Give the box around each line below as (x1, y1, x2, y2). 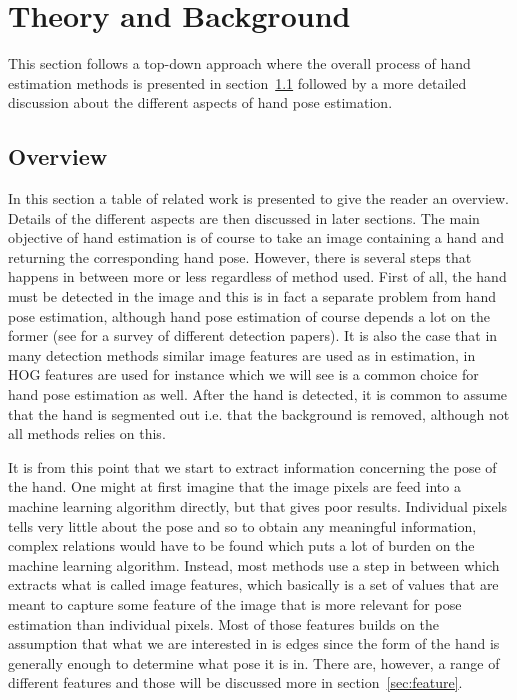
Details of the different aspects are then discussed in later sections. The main (8, 207, 480, 228)
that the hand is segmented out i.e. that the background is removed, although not (8, 403, 510, 424)
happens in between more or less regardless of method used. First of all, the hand (8, 266, 507, 287)
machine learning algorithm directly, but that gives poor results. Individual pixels (8, 496, 508, 517)
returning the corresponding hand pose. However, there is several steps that (8, 246, 472, 267)
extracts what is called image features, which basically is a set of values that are (8, 574, 499, 595)
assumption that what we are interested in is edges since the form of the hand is (8, 633, 500, 654)
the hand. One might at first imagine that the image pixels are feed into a (8, 476, 461, 497)
